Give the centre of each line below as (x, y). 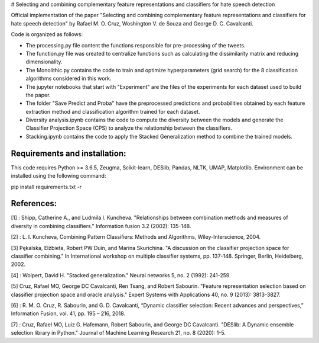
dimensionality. (44, 62)
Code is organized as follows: (47, 34)
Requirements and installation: (69, 153)
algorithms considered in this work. (69, 78)
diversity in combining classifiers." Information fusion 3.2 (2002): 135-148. (101, 226)
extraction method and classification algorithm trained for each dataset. (113, 111)
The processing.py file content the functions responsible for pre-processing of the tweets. (136, 45)
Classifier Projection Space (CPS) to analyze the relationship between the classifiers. (129, 128)
